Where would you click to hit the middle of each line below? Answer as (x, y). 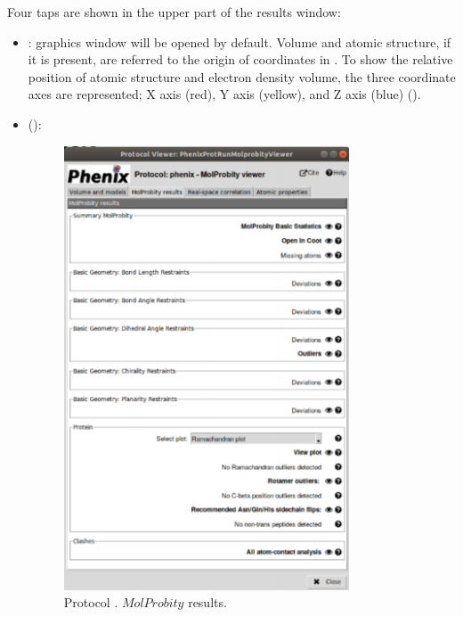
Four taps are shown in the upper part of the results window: (174, 12)
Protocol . (91, 602)
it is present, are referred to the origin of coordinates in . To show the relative (240, 59)
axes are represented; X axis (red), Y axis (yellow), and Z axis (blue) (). (224, 94)
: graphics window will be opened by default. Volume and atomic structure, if (240, 41)
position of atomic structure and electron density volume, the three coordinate (242, 76)
